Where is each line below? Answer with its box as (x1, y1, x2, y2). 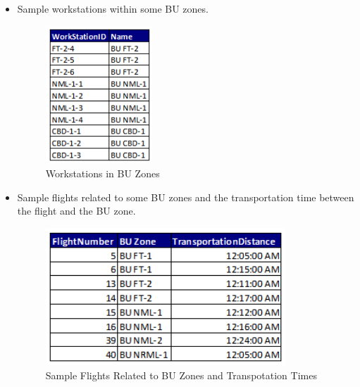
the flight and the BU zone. (17, 203, 136, 218)
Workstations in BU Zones (45, 166, 160, 181)
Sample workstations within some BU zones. (17, 1, 209, 15)
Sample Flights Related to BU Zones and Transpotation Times (45, 368, 317, 383)
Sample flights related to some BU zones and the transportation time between (17, 189, 354, 204)
